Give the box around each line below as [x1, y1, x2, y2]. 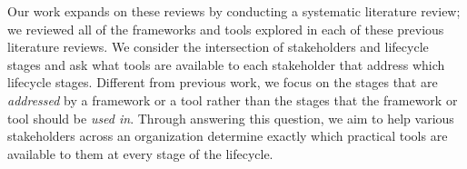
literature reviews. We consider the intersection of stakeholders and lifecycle [7, 37, 429, 56]
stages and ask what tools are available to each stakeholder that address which [7, 55, 445, 74]
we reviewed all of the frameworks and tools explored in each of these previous [7, 19, 444, 38]
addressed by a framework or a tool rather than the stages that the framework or [7, 90, 458, 109]
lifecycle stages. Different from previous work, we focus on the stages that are [7, 73, 438, 92]
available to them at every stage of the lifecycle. [7, 144, 273, 163]
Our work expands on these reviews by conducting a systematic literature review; [7, 2, 461, 20]
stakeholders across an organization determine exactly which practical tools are [7, 126, 448, 145]
